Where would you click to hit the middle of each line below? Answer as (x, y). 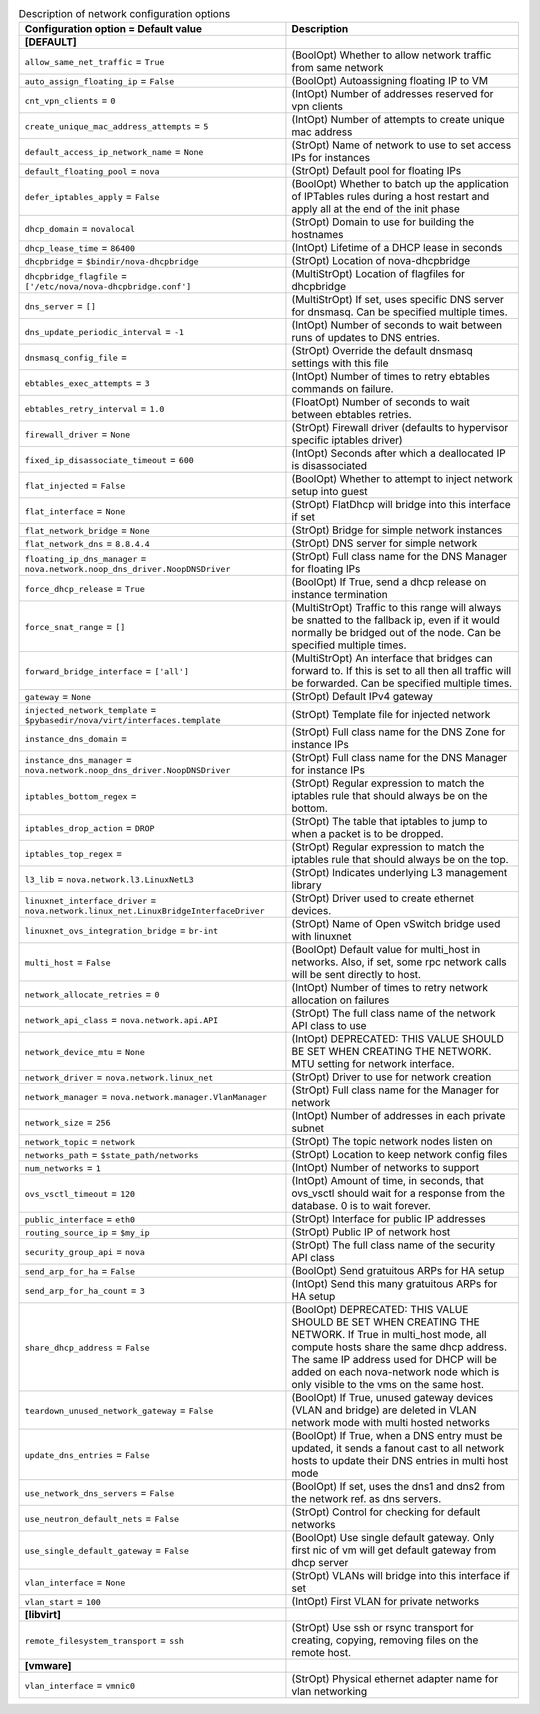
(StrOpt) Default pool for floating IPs (376, 171)
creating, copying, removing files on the (385, 1640)
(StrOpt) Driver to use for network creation (391, 1077)
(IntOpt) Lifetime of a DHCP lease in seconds (397, 248)
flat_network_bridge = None (87, 530)
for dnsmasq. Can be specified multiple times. (400, 312)
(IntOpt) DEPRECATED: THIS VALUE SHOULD (398, 1039)
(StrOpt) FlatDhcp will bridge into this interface (401, 505)
